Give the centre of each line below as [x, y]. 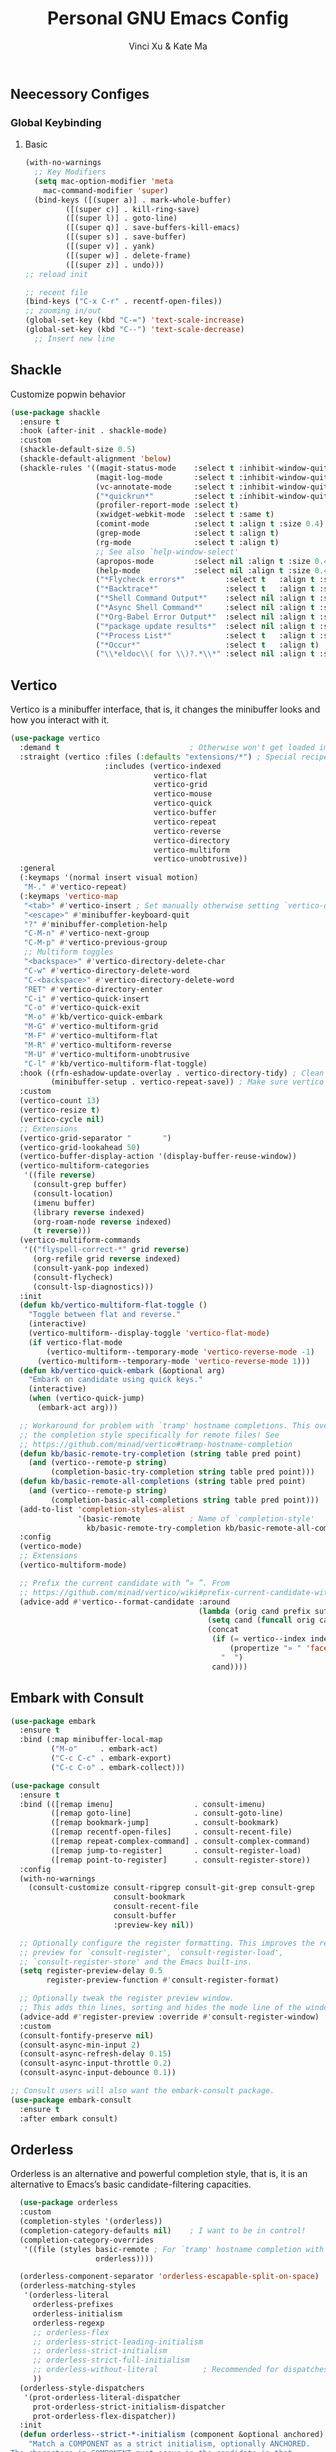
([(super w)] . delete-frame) [128, 255]
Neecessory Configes [80, 93]
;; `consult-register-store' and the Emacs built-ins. [136, 1962]
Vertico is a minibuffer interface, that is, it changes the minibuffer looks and [165, 709]
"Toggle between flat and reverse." [105, 1315]
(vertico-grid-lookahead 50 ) [80, 1147]
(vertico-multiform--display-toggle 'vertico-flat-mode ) [149, 1333]
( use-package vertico [55, 738]
